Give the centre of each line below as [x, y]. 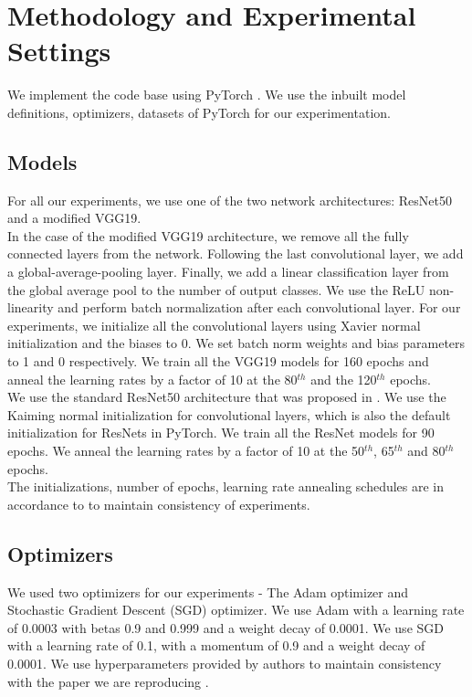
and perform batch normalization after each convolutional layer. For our [259, 307]
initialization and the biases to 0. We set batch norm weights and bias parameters [236, 343]
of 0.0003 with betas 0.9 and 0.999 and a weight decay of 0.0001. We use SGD [226, 627]
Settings [59, 51]
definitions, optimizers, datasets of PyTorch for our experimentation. [199, 112]
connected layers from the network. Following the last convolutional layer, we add [236, 253]
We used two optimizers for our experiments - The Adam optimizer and [208, 591]
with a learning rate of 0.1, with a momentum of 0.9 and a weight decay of [216, 645]
